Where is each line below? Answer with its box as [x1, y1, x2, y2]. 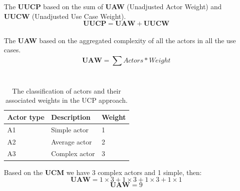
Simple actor [51, 124, 89, 134]
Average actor [51, 136, 92, 146]
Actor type [7, 111, 45, 122]
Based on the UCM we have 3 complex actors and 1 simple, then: [4, 167, 202, 177]
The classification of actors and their [12, 85, 121, 95]
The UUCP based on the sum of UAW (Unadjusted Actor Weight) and [4, 1, 222, 11]
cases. [4, 45, 21, 55]
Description [51, 111, 91, 122]
